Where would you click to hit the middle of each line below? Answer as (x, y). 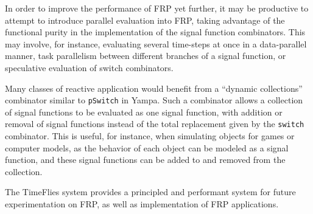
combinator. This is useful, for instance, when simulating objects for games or (150, 136)
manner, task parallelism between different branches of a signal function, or (146, 56)
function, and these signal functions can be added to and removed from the (145, 160)
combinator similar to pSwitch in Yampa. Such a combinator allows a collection (154, 100)
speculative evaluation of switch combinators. (89, 67)
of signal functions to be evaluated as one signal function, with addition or (144, 112)
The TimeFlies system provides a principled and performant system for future (150, 192)
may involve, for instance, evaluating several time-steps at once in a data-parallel (156, 43)
